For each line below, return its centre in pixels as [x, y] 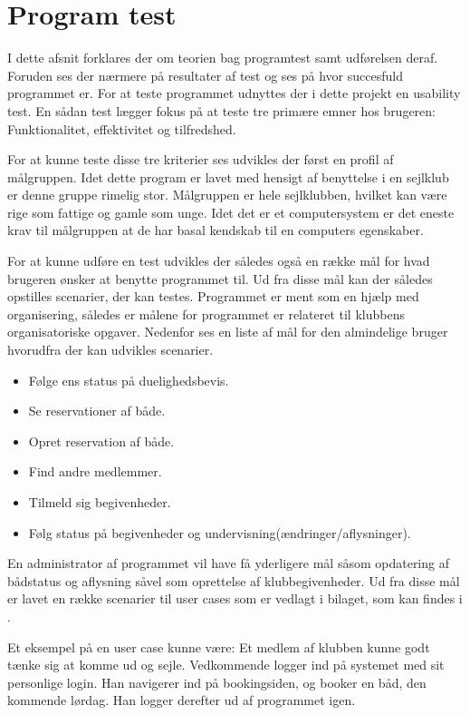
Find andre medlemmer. [95, 471]
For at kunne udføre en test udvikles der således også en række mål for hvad [219, 261]
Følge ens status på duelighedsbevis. [129, 380]
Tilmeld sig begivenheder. [100, 502]
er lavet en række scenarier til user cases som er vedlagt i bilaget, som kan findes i [235, 598]
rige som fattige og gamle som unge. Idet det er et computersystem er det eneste [231, 212]
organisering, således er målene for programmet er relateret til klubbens [206, 313]
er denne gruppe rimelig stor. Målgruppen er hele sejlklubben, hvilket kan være [227, 195]
